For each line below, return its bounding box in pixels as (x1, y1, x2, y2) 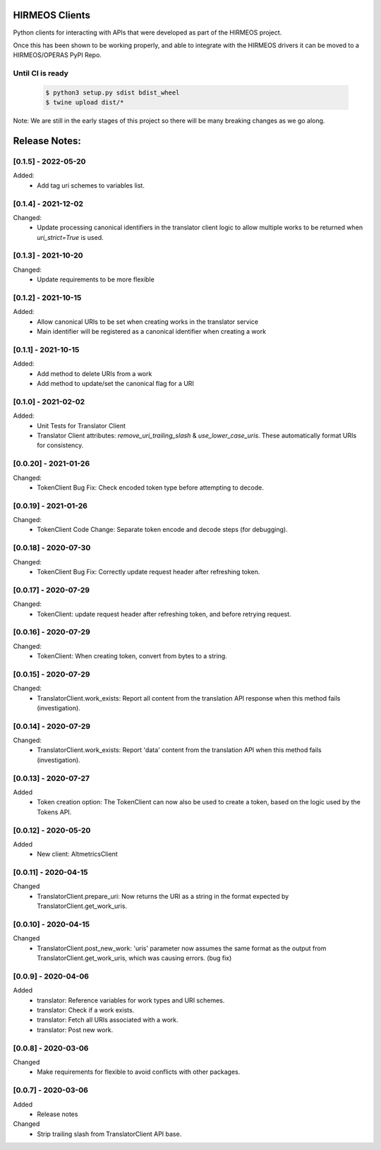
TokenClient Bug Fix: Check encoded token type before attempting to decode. (37, 483, 265, 492)
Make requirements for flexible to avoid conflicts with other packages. (37, 1067, 241, 1076)
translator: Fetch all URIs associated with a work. (37, 1016, 179, 1024)
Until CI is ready (13, 68, 68, 78)
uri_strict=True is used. (37, 233, 104, 241)
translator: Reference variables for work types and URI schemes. (37, 995, 225, 1005)
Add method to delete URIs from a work (37, 369, 152, 377)
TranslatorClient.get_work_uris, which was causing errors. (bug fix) (37, 954, 232, 962)
